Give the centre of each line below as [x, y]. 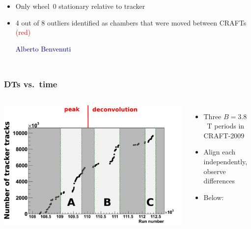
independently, [225, 161]
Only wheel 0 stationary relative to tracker [80, 6]
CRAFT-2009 [224, 135]
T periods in [226, 126]
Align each [220, 152]
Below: [214, 197]
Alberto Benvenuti [43, 48]
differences [219, 181]
